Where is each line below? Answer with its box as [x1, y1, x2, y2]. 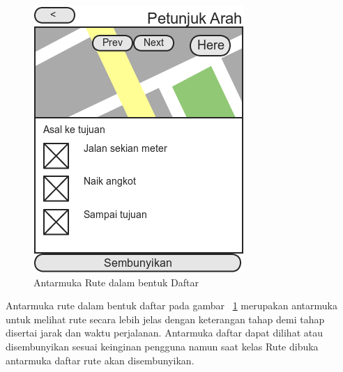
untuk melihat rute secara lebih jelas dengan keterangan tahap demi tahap [6, 311, 325, 326]
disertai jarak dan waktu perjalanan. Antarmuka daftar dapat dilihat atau [6, 325, 323, 340]
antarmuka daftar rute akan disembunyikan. [6, 352, 195, 367]
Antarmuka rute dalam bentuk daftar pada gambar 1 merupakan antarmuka [6, 298, 337, 313]
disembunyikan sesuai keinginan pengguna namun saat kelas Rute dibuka [6, 339, 319, 353]
